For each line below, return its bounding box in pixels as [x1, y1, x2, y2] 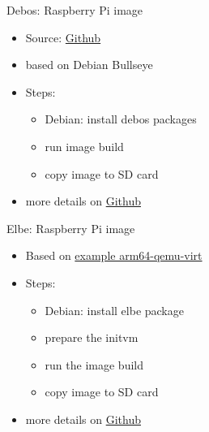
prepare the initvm [45, 329, 139, 346]
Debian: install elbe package [45, 301, 184, 318]
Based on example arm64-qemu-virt [25, 247, 203, 264]
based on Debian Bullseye [25, 56, 153, 73]
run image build [45, 137, 124, 154]
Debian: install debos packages [45, 110, 197, 127]
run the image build [45, 356, 143, 373]
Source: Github [25, 28, 101, 45]
